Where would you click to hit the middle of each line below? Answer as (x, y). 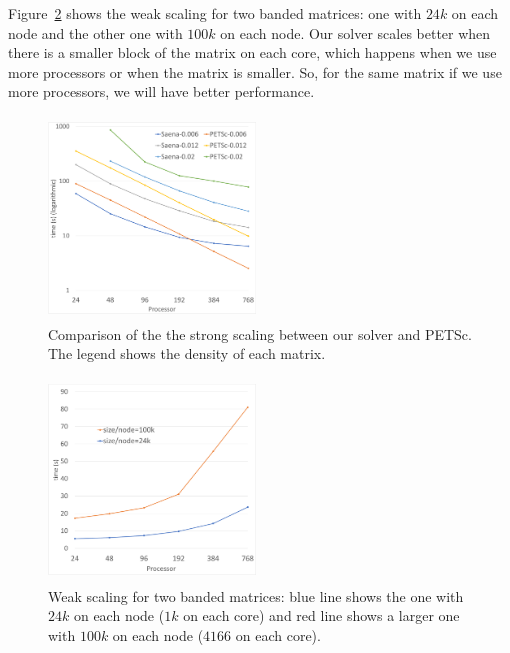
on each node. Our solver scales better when (355, 32)
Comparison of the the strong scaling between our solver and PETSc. (260, 333)
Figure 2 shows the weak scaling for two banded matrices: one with (215, 13)
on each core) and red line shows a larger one (321, 615)
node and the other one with (95, 32)
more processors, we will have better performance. (161, 91)
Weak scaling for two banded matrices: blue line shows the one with (256, 595)
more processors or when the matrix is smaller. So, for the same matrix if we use (255, 71)
